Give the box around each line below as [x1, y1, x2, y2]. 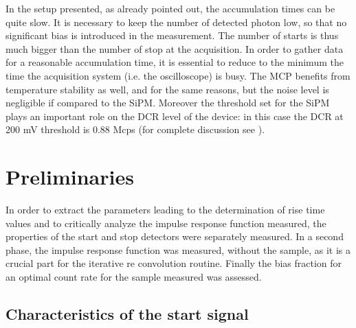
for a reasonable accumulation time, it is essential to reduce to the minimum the [5, 55, 344, 69]
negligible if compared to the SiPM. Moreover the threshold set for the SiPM [5, 95, 330, 110]
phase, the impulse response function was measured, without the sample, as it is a [5, 242, 351, 257]
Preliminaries [5, 163, 134, 191]
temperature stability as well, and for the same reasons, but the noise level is [5, 82, 329, 96]
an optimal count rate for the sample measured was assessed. [5, 270, 262, 284]
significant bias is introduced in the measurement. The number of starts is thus [5, 28, 339, 43]
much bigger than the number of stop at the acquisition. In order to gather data [5, 41, 344, 56]
